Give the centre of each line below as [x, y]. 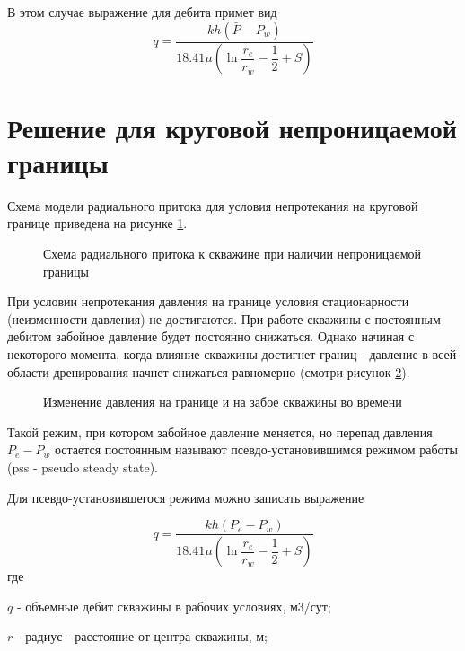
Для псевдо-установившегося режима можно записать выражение [186, 497]
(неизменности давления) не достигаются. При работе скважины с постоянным [224, 318]
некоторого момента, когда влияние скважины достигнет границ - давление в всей [232, 353]
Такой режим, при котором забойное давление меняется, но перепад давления [220, 431]
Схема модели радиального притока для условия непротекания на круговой [213, 205]
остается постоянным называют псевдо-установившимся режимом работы [256, 449]
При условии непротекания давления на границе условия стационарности [208, 301]
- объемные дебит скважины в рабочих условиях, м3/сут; [174, 606]
